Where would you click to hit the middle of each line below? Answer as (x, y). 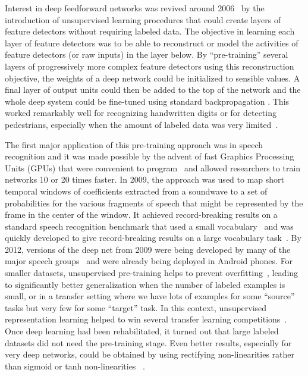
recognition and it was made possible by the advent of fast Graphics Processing (150, 156)
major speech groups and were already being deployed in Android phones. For (149, 261)
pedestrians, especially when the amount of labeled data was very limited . (142, 124)
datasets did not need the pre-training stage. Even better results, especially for (148, 342)
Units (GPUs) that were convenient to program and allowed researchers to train (153, 167)
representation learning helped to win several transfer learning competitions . (146, 319)
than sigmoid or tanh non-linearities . (75, 366)
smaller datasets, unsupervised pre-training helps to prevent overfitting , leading (152, 273)
